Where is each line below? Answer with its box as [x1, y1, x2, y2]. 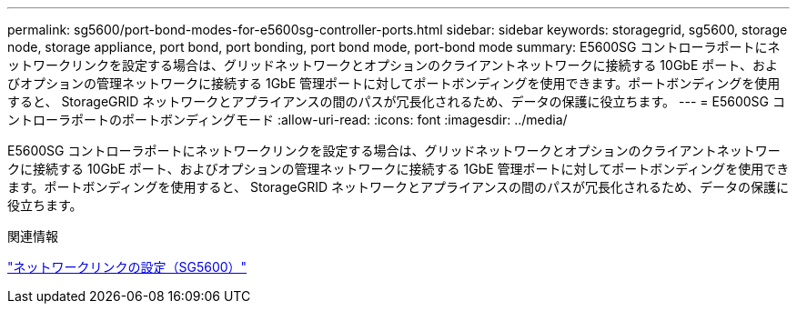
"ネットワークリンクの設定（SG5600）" [7, 259, 247, 275]
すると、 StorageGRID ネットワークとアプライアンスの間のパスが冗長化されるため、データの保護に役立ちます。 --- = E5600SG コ [7, 94, 785, 109]
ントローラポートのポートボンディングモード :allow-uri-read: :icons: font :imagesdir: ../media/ [7, 112, 568, 127]
